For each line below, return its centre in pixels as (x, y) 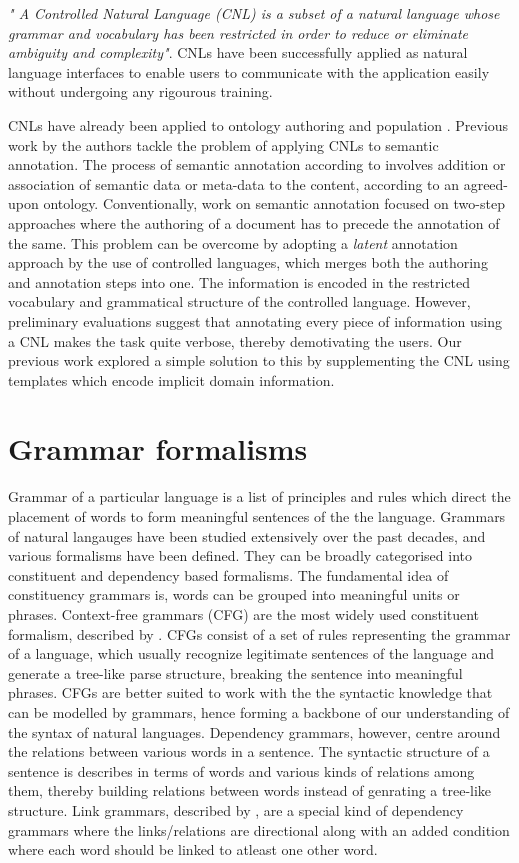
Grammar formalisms (158, 448)
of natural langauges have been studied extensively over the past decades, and (247, 535)
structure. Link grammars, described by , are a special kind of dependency (236, 809)
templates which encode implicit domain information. (171, 379)
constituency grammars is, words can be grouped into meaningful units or (234, 594)
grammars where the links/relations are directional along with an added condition (259, 829)
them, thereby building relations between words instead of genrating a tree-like (250, 790)
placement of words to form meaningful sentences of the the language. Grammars (257, 516)
